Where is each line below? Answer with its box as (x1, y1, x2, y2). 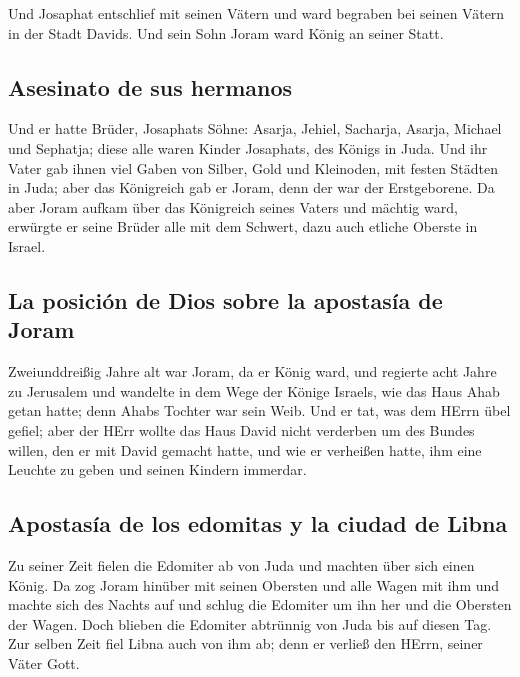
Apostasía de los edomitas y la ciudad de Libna (8, 508, 508, 539)
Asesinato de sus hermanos (8, 71, 293, 102)
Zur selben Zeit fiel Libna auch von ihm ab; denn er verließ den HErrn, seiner (8, 633, 483, 654)
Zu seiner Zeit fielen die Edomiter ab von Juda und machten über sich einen (8, 554, 475, 575)
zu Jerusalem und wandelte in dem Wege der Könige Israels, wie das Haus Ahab (8, 380, 500, 401)
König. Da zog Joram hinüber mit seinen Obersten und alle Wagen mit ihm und (8, 574, 500, 595)
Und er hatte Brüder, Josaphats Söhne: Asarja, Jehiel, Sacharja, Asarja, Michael (8, 118, 502, 139)
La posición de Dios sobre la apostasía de (8, 284, 443, 315)
